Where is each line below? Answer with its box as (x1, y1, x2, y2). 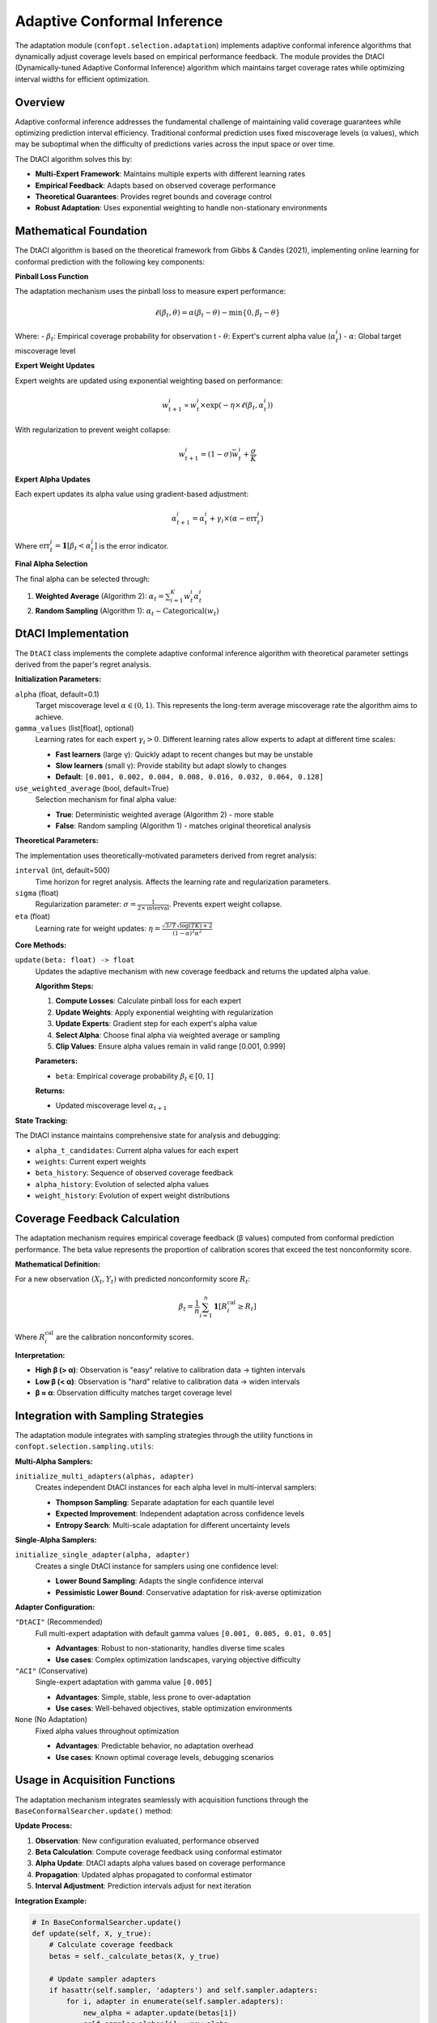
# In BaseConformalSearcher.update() (32, 1918, 182, 1927)
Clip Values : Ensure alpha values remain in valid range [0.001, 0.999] (55, 1041, 286, 1051)
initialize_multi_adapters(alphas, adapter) (15, 1472, 195, 1481)
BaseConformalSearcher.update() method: (15, 1805, 173, 1816)
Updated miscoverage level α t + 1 (55, 1101, 168, 1113)
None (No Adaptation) (15, 1715, 88, 1724)
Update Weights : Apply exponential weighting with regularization (55, 1007, 274, 1017)
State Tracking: (15, 1115, 68, 1125)
